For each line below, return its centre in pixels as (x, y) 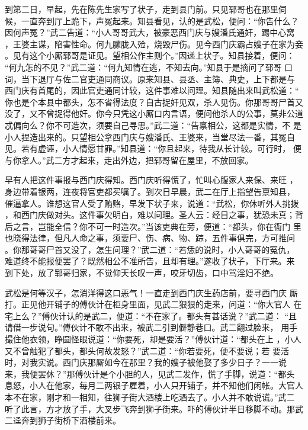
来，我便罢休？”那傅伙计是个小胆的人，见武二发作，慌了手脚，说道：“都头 (150, 373)
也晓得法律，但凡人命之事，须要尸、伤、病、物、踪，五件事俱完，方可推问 (150, 238)
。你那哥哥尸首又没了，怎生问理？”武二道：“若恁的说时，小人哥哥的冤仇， (150, 249)
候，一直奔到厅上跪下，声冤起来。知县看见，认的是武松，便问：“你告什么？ (152, 20)
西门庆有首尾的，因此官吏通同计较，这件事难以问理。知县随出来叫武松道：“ (152, 90)
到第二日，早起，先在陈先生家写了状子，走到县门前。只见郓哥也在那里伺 (146, 9)
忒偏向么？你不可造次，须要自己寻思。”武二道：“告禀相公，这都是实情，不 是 (153, 125)
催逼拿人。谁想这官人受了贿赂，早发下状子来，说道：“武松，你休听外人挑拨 (152, 203)
